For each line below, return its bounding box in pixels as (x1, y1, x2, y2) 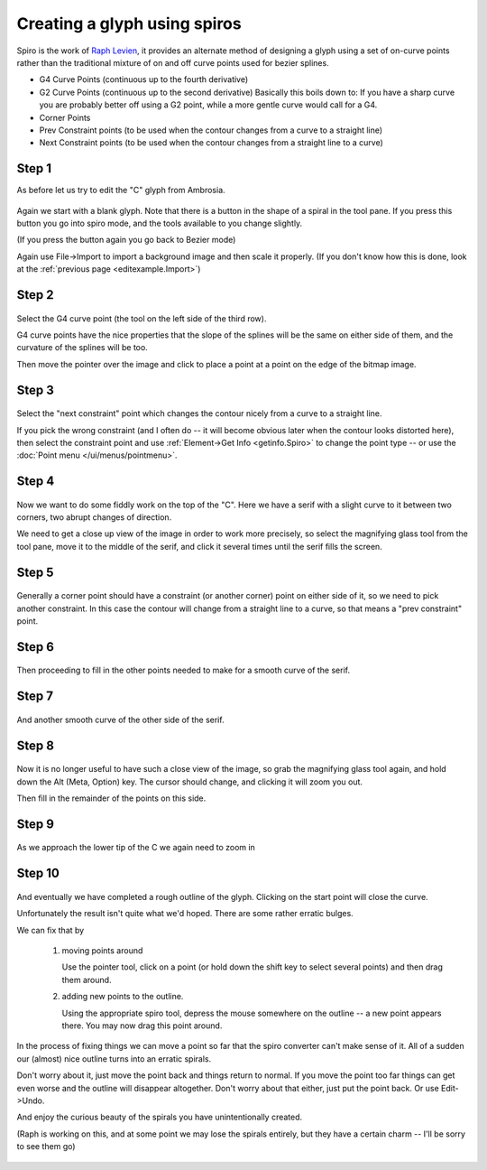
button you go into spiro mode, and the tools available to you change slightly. (16, 218, 303, 228)
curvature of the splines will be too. (16, 342, 148, 353)
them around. (61, 974, 112, 985)
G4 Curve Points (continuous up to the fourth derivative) (39, 74, 249, 85)
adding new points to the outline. (61, 991, 184, 1002)
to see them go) (16, 1141, 76, 1152)
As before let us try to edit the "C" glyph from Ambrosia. (16, 185, 225, 196)
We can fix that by (16, 924, 85, 935)
